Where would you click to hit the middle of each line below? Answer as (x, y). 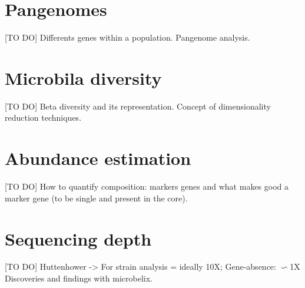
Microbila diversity (83, 77)
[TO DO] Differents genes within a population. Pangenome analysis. (127, 37)
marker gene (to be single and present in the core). (96, 198)
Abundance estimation (98, 158)
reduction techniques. (43, 117)
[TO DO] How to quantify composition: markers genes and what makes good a (147, 186)
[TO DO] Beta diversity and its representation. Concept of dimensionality (138, 106)
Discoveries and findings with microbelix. (79, 278)
